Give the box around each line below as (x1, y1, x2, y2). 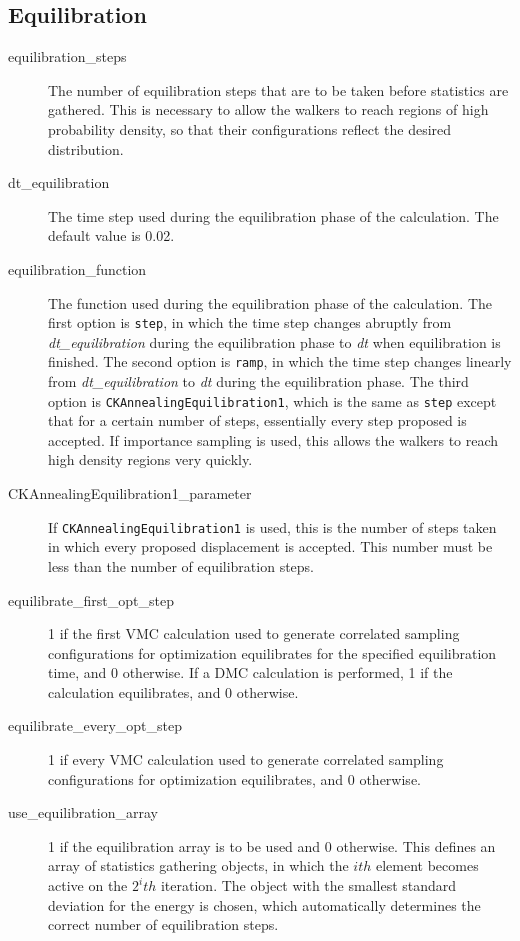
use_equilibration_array (8, 802, 158, 823)
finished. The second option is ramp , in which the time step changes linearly (48, 351, 512, 372)
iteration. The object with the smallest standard (160, 875, 457, 896)
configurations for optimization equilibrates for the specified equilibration (48, 642, 497, 663)
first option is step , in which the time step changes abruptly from (48, 312, 452, 333)
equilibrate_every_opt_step (8, 715, 183, 736)
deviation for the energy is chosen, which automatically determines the (48, 894, 481, 915)
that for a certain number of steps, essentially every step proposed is (48, 410, 467, 431)
